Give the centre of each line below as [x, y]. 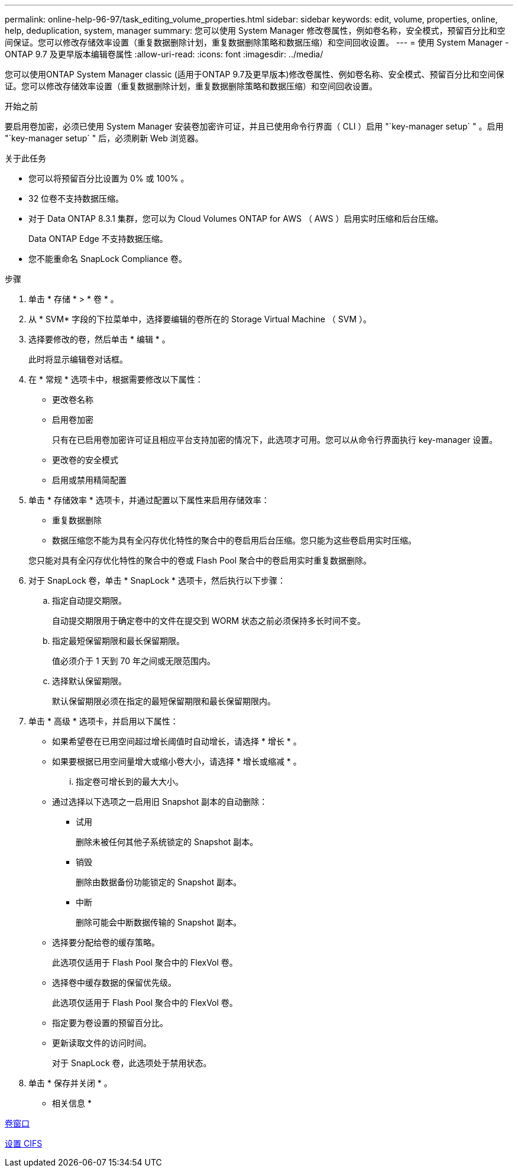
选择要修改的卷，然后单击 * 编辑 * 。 [99, 339]
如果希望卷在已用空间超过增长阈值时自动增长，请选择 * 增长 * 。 [177, 741]
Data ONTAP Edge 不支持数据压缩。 [98, 239]
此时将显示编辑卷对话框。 [78, 359]
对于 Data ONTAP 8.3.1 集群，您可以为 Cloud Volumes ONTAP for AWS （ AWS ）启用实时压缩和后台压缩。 [236, 218]
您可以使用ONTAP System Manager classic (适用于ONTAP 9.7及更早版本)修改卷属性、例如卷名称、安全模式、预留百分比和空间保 [255, 74]
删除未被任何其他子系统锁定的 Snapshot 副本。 [167, 842]
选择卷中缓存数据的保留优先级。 [114, 982]
